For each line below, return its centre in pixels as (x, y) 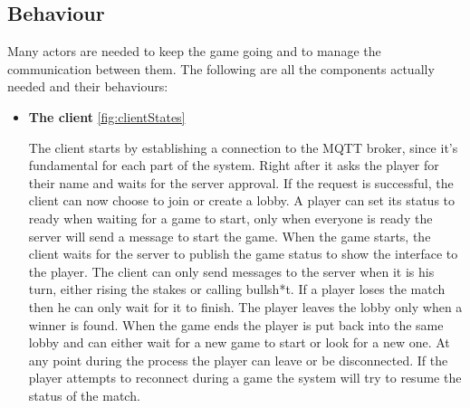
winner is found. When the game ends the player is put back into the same (236, 324)
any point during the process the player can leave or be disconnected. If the (238, 360)
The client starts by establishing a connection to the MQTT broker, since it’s (243, 147)
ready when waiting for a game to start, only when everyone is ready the (230, 218)
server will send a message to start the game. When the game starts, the (230, 236)
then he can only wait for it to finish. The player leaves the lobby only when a (245, 306)
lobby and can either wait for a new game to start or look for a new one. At (239, 342)
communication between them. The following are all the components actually (221, 68)
